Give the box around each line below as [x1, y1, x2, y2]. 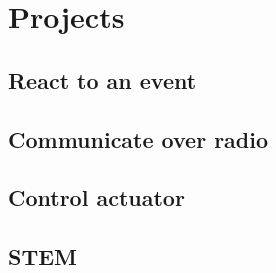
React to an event [8, 64, 197, 95]
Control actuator [8, 182, 185, 213]
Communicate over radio [8, 123, 269, 154]
